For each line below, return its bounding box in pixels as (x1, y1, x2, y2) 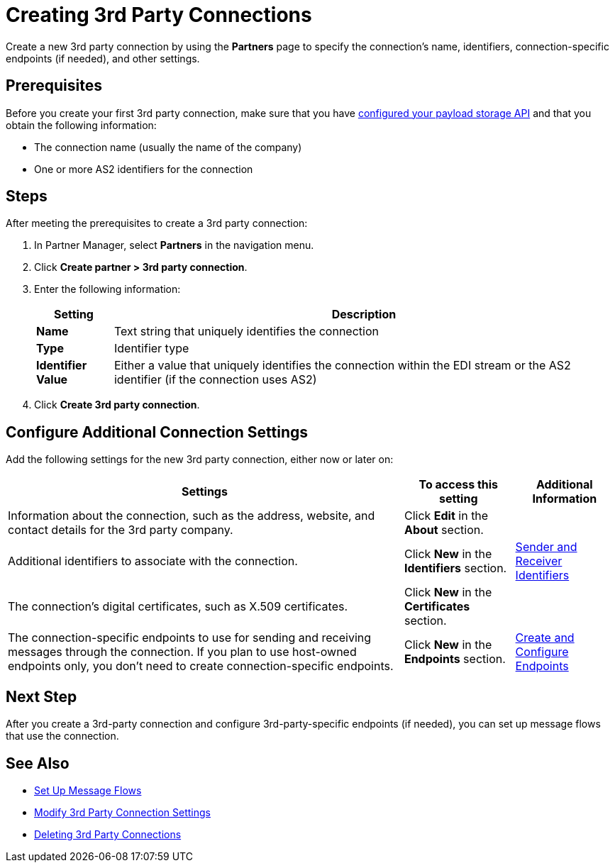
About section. (404, 523, 484, 538)
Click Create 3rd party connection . (34, 399, 200, 411)
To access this (419, 477, 499, 492)
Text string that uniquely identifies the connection (113, 324, 379, 339)
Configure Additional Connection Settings (6, 423, 309, 441)
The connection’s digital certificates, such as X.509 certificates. (8, 599, 348, 614)
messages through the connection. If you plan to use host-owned (8, 645, 357, 660)
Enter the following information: (34, 283, 181, 296)
